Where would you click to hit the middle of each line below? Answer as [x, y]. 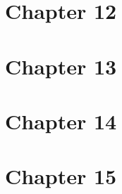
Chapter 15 [61, 176]
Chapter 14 [61, 121]
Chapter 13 [61, 66]
